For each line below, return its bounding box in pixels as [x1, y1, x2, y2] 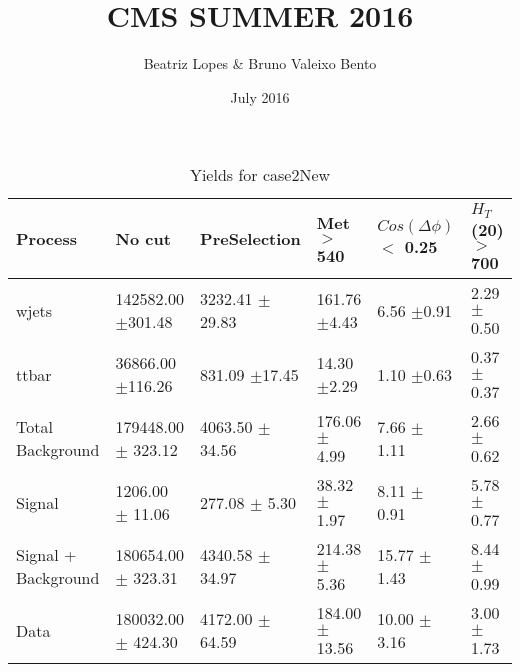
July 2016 [230, 86, 290, 107]
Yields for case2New [189, 163, 331, 187]
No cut [115, 227, 171, 251]
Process [16, 227, 78, 251]
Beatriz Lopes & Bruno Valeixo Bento [143, 53, 377, 74]
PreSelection [200, 227, 301, 251]
